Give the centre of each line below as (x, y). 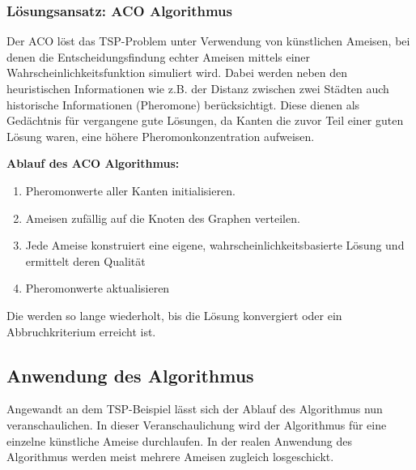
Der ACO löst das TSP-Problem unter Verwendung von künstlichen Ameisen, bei (208, 41)
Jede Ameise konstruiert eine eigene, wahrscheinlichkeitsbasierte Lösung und (215, 245)
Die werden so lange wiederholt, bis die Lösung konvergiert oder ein (174, 315)
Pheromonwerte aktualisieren (98, 288)
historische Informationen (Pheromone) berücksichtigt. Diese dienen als (183, 104)
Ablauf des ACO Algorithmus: (93, 163)
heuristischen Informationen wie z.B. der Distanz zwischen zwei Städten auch (198, 88)
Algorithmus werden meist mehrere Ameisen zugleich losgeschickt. (170, 457)
